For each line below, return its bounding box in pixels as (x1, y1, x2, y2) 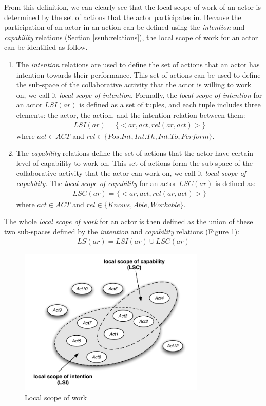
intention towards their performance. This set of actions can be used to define (16, 69, 261, 80)
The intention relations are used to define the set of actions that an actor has (16, 59, 260, 69)
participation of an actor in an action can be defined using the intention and (4, 22, 245, 32)
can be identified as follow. (4, 42, 88, 52)
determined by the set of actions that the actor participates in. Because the (4, 11, 241, 22)
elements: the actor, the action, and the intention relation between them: (16, 109, 245, 120)
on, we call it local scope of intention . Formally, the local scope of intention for (16, 89, 262, 100)
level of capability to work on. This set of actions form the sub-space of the (16, 157, 253, 168)
